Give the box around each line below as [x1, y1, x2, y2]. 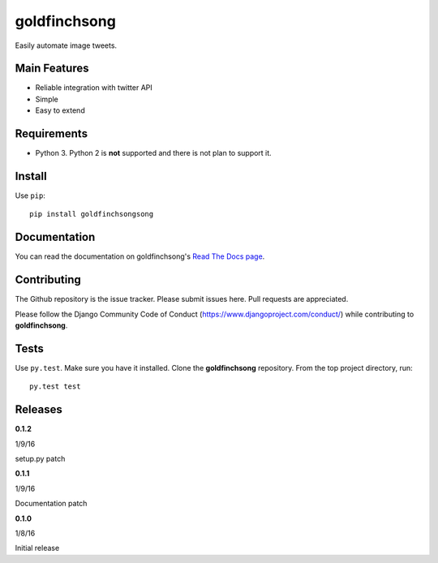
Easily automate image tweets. [15, 41, 118, 50]
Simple [35, 94, 58, 104]
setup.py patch [15, 454, 66, 464]
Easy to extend [35, 105, 85, 115]
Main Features [15, 62, 89, 75]
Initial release [15, 544, 60, 553]
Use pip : [15, 191, 46, 200]
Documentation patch [15, 499, 88, 509]
